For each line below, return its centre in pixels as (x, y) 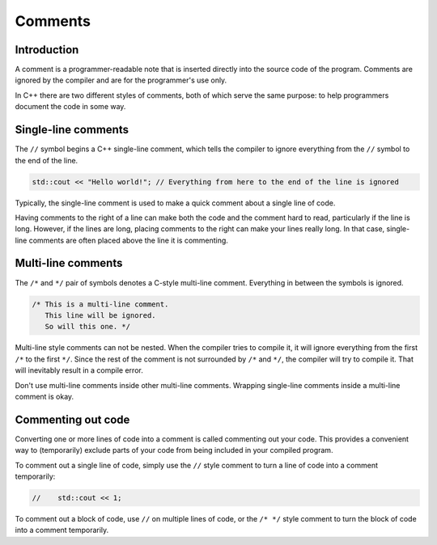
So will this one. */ (88, 327)
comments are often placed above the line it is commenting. (128, 240)
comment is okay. (45, 396)
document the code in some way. (70, 107)
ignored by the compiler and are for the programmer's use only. (121, 80)
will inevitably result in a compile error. (79, 370)
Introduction (47, 50)
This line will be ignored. (101, 315)
